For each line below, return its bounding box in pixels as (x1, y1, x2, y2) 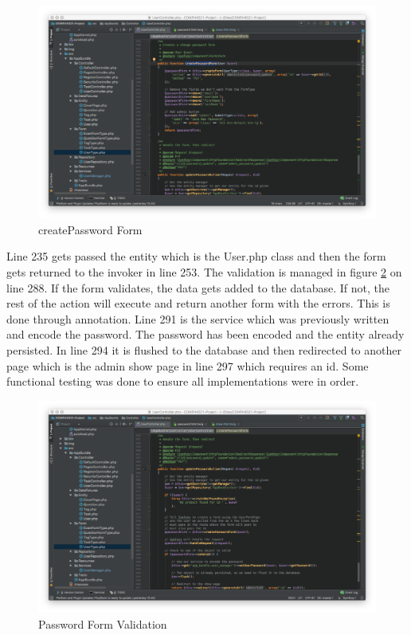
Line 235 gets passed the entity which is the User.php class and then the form (6, 248, 386, 265)
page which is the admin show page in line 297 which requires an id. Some (6, 357, 369, 374)
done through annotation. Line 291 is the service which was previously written (6, 310, 389, 327)
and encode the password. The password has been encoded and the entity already (6, 326, 405, 343)
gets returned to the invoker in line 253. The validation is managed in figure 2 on (6, 264, 402, 280)
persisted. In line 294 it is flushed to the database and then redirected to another (6, 341, 401, 358)
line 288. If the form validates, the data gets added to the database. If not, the (6, 279, 389, 296)
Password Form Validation (38, 615, 167, 632)
